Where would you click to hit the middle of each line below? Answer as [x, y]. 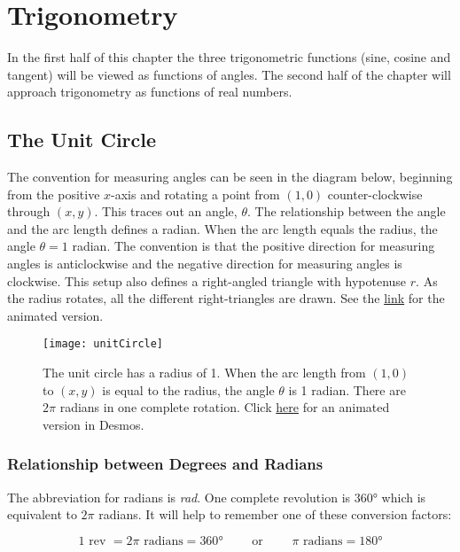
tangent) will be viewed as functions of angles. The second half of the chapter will [229, 74]
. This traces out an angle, [166, 211]
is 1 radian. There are [347, 389]
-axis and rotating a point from [195, 194]
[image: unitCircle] [103, 344]
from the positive [54, 194]
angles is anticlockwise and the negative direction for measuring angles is [205, 264]
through [29, 211]
